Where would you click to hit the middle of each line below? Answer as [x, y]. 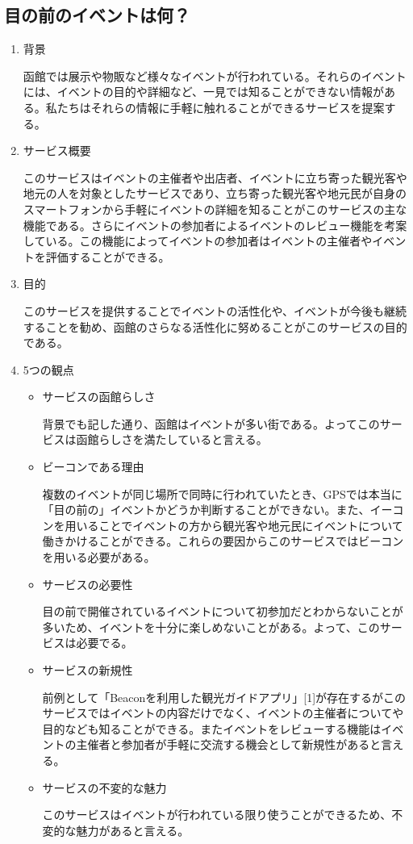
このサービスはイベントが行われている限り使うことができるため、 [217, 815]
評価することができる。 [108, 256]
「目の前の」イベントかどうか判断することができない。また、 [206, 510]
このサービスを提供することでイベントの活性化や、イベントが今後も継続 [215, 310]
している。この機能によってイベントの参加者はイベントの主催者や [198, 241]
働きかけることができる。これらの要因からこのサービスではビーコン [223, 541]
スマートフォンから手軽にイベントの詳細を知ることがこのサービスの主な [215, 209]
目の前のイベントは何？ [97, 15]
